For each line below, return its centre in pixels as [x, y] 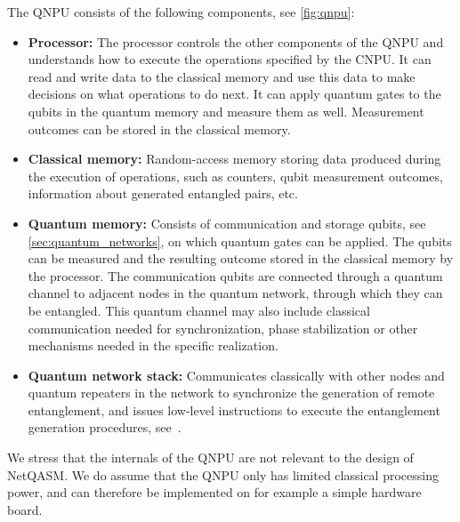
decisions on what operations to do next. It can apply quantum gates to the [234, 94]
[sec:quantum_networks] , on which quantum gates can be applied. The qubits [240, 241]
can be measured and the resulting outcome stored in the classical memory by [241, 258]
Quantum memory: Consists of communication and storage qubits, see [227, 223]
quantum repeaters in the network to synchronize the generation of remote [231, 393]
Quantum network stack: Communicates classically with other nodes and [236, 375]
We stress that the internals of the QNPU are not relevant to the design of [210, 458]
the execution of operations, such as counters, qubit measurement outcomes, [235, 176]
